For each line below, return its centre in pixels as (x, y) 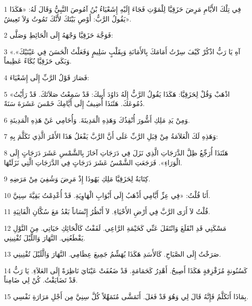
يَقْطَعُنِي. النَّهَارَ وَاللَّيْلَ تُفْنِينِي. (45, 237)
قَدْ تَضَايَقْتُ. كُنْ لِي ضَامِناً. (41, 280)
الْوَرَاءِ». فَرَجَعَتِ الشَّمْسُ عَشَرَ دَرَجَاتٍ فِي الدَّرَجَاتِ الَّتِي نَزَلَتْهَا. (93, 162)
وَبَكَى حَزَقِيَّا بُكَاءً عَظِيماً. (38, 61)
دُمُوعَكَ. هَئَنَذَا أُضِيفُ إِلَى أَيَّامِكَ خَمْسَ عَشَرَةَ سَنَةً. (74, 103)
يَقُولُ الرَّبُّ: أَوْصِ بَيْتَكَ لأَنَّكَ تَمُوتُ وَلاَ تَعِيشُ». (68, 18)
